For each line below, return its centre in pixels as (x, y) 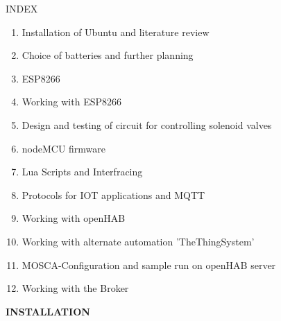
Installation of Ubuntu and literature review (116, 32)
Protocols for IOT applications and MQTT (113, 194)
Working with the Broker (75, 288)
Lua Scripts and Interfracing (82, 172)
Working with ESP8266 (71, 102)
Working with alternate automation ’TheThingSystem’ (138, 241)
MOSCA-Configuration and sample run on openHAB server (149, 264)
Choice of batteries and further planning (108, 55)
